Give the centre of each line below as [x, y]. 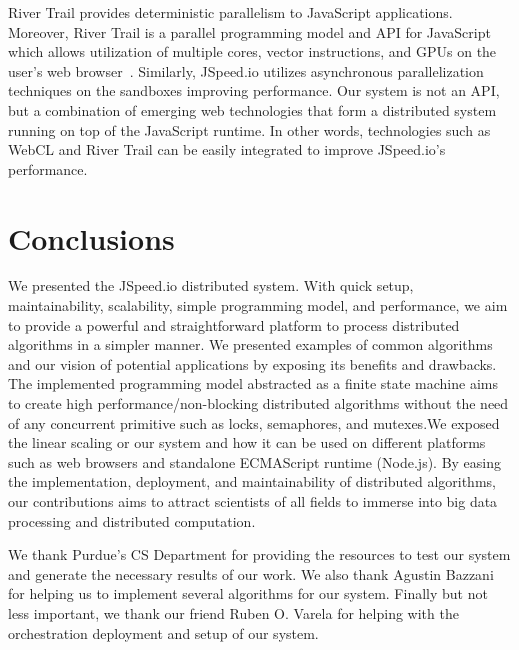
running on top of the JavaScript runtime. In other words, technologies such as [249, 129]
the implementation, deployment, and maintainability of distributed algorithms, [252, 481]
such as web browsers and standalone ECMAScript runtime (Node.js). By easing [255, 461]
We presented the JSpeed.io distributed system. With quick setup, [211, 285]
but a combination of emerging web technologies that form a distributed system [252, 109]
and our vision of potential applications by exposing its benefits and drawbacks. [252, 363]
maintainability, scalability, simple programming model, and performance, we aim [258, 305]
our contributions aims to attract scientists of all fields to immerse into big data [253, 501]
